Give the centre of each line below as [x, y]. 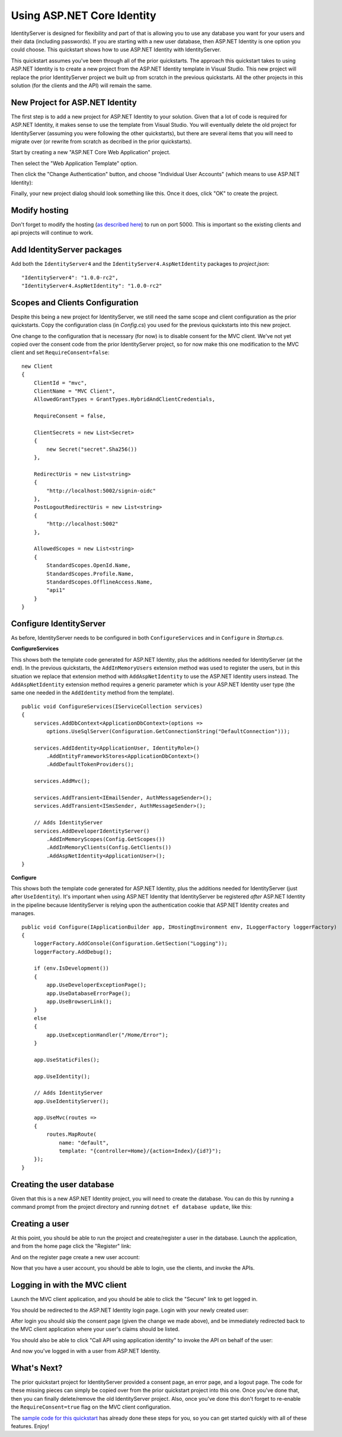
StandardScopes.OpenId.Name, [89, 565]
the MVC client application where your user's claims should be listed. [95, 1329]
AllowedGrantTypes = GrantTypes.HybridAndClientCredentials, [124, 399]
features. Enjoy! [30, 1426]
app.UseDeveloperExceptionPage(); [97, 985]
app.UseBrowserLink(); [79, 1002]
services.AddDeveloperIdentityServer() [92, 831]
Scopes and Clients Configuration [75, 302]
